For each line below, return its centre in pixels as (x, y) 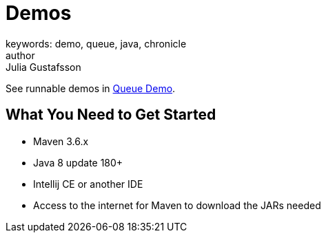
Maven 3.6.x (61, 141)
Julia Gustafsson (43, 67)
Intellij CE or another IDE (88, 184)
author (20, 55)
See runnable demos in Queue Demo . (91, 88)
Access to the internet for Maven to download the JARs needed (177, 205)
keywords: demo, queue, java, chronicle (96, 43)
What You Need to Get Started (111, 115)
